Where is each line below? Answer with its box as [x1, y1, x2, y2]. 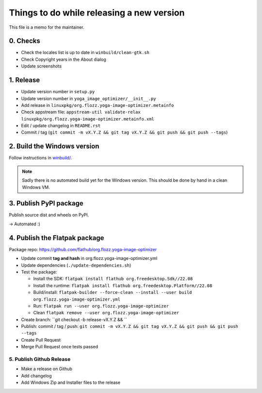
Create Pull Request [21, 337, 61, 342]
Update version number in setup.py [21, 89, 95, 95]
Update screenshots [21, 63, 62, 69]
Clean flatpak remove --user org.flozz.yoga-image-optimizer [33, 310, 180, 316]
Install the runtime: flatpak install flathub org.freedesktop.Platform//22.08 [33, 282, 213, 289]
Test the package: [21, 269, 57, 274]
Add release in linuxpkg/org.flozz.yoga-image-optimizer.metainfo [21, 102, 174, 108]
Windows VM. [22, 184, 50, 190]
